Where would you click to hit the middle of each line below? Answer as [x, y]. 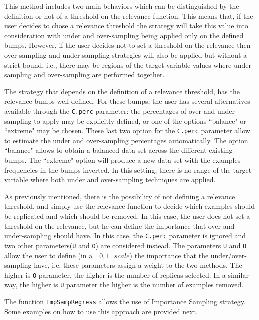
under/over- [229, 255]
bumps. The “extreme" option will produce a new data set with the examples [122, 160]
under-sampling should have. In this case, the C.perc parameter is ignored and [125, 236]
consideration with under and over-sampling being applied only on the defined [124, 35]
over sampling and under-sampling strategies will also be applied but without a [126, 55]
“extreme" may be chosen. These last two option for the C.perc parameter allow [127, 131]
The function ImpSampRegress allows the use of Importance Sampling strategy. [125, 301]
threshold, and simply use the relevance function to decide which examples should [129, 206]
